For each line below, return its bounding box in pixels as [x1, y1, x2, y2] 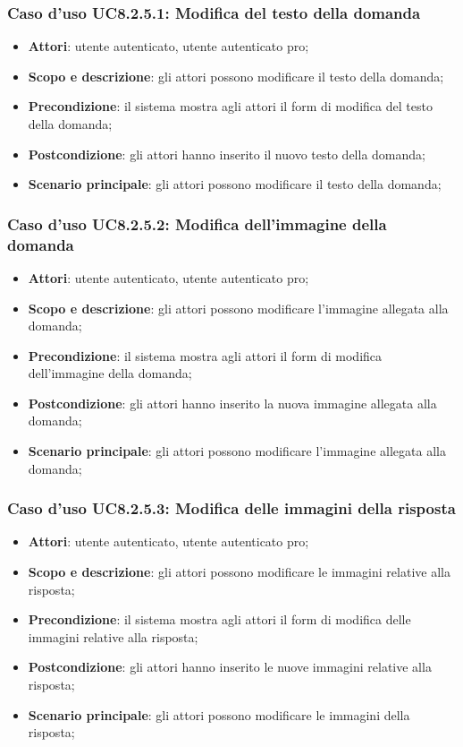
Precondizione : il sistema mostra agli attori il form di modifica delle [28, 610, 411, 629]
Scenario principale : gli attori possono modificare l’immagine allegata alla [28, 442, 446, 460]
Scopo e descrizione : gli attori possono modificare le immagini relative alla [28, 562, 450, 581]
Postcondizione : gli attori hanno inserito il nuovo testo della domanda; [28, 144, 425, 163]
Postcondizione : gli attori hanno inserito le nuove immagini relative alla [28, 657, 432, 676]
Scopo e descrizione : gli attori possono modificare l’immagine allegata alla [28, 298, 449, 317]
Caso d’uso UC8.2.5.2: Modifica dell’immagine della [7, 212, 387, 235]
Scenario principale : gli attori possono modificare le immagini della [28, 705, 410, 724]
